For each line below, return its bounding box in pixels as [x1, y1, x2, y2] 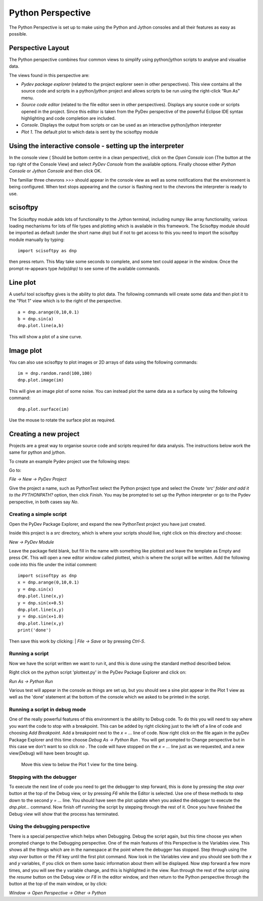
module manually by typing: [9, 237, 65, 242]
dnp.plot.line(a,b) [18, 323, 64, 329]
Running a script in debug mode [9, 706, 86, 713]
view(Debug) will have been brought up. [9, 750, 90, 756]
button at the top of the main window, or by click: [9, 881, 107, 887]
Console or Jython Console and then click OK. [9, 168, 102, 174]
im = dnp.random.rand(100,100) [18, 370, 93, 376]
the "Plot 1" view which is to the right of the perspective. [9, 298, 122, 304]
